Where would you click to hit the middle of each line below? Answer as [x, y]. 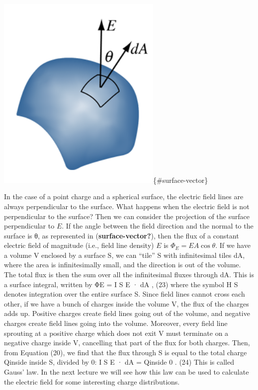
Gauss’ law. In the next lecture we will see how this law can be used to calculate [127, 372]
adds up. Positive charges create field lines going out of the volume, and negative [127, 313]
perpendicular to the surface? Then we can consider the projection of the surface [127, 216]
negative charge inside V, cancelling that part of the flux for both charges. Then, [127, 343]
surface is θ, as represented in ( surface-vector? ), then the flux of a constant [122, 235]
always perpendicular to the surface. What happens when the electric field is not [127, 206]
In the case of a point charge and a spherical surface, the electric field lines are [124, 196]
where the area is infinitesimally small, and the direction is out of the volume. [123, 265]
